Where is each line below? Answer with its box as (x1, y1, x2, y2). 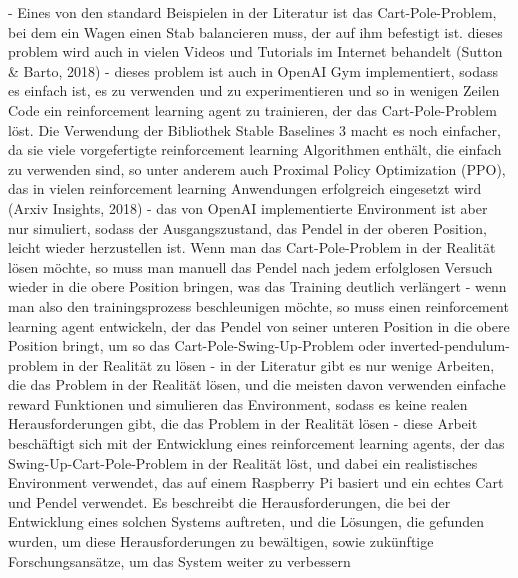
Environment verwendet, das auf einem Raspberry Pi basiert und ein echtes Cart (8, 472, 504, 493)
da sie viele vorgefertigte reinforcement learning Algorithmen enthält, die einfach (8, 139, 502, 160)
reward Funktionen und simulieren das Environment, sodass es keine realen (8, 393, 468, 414)
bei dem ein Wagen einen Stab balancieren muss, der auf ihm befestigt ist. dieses (8, 21, 503, 42)
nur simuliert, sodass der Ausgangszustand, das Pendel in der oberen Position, (8, 217, 487, 238)
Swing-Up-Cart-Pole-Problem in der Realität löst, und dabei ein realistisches (8, 452, 478, 473)
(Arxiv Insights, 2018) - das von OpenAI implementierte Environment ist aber (8, 197, 488, 218)
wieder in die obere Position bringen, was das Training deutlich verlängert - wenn (8, 276, 507, 297)
